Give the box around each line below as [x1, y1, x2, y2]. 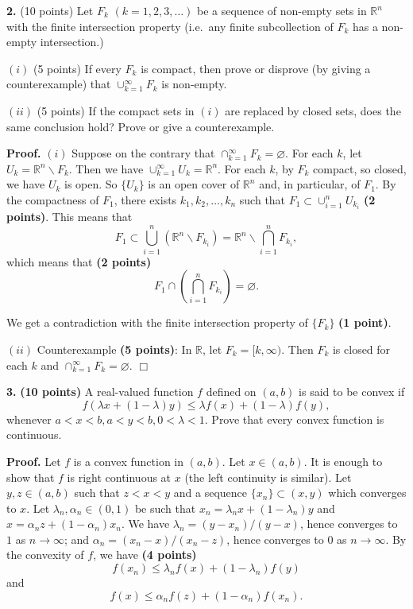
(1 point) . [338, 314, 392, 331]
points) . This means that [6, 208, 133, 225]
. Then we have [68, 160, 144, 176]
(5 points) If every [33, 60, 122, 76]
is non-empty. [161, 76, 227, 92]
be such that [134, 499, 196, 516]
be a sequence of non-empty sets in [196, 2, 367, 18]
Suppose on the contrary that [71, 145, 215, 161]
